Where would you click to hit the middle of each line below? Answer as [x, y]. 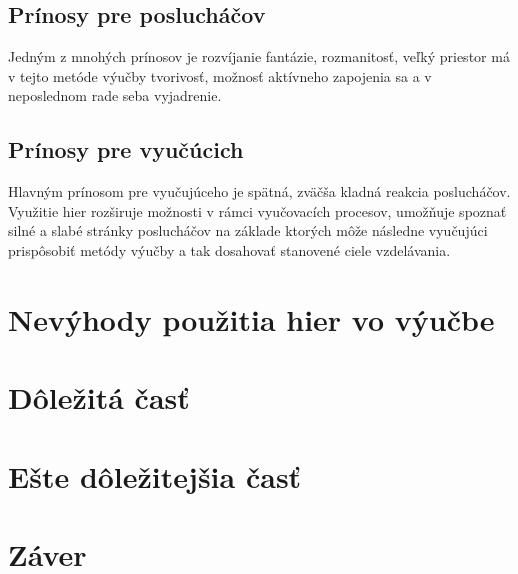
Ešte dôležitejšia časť [155, 475]
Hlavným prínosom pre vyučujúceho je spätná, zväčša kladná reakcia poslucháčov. [259, 191]
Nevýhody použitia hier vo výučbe [251, 318]
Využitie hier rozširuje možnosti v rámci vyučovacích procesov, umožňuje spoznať [257, 210]
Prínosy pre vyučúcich [126, 149]
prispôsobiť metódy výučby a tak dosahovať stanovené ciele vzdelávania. [229, 249]
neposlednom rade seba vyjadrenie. [115, 95]
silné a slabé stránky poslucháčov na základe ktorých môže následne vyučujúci [248, 230]
